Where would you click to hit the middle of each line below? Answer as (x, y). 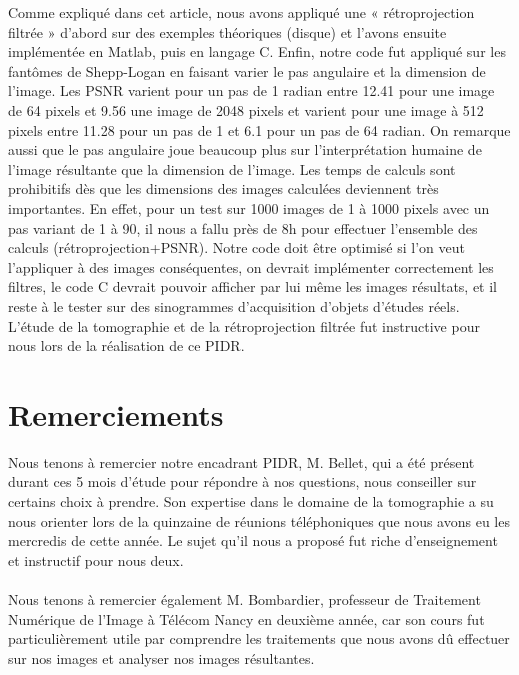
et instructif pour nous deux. (96, 559)
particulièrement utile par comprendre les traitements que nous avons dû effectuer (259, 638)
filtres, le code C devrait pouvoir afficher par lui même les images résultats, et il (253, 286)
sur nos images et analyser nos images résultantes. (161, 657)
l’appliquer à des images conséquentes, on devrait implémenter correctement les (251, 266)
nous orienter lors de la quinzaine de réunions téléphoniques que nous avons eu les (259, 520)
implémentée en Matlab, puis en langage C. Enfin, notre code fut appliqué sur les (257, 51)
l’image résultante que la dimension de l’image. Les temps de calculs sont (232, 168)
